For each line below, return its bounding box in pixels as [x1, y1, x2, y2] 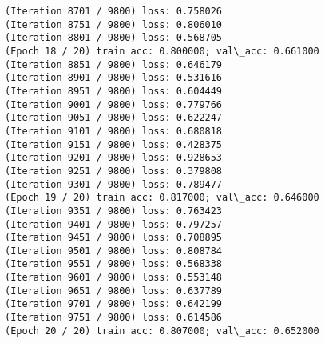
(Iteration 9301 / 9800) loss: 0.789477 [5, 178, 223, 190]
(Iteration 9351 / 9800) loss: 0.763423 [5, 205, 223, 217]
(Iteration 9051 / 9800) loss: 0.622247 [5, 112, 223, 124]
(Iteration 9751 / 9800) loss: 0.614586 [5, 312, 223, 324]
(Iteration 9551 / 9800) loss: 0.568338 [5, 258, 223, 270]
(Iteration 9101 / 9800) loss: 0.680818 [5, 125, 223, 137]
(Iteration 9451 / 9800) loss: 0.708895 [5, 232, 223, 244]
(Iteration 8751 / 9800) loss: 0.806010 [5, 18, 223, 30]
